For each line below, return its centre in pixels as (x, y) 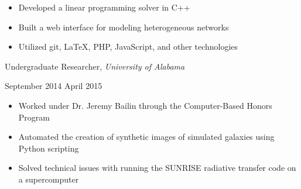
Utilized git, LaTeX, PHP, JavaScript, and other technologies (128, 47)
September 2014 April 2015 (54, 86)
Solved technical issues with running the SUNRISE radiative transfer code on (157, 168)
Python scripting (49, 148)
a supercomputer (49, 179)
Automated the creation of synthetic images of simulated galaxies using (146, 137)
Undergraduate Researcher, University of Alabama (95, 66)
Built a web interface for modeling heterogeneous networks (124, 27)
